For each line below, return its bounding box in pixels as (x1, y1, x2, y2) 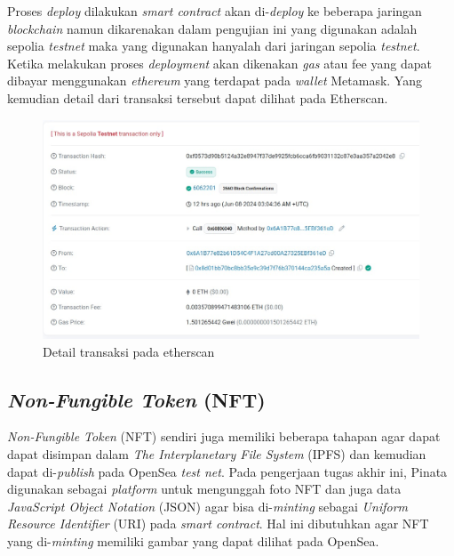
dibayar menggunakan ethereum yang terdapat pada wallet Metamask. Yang (7, 71, 422, 90)
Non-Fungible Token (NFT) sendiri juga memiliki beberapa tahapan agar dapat (7, 427, 441, 446)
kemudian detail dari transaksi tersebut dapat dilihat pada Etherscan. (7, 88, 388, 107)
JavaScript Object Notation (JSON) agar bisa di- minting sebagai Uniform (7, 496, 408, 515)
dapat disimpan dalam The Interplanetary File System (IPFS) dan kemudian (7, 444, 426, 463)
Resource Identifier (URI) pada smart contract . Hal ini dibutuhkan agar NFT (7, 514, 429, 533)
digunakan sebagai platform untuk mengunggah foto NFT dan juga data (7, 479, 402, 498)
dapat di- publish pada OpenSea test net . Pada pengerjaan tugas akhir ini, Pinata (7, 462, 448, 480)
